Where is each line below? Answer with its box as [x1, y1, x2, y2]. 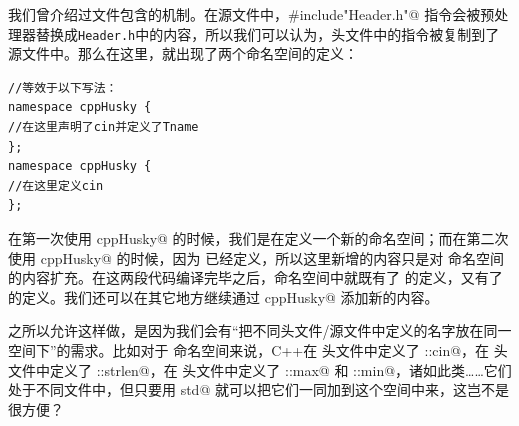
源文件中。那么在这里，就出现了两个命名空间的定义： [8, 43, 358, 64]
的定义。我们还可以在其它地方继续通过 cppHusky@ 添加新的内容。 [8, 286, 439, 307]
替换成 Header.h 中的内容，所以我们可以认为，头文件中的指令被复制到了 [35, 23, 500, 44]
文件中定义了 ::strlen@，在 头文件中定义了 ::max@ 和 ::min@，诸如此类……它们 [8, 359, 512, 380]
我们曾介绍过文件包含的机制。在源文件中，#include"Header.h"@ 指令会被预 [8, 4, 495, 24]
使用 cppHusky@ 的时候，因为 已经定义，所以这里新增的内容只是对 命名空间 [8, 247, 504, 268]
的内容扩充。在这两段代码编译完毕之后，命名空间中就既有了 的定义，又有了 [8, 267, 503, 288]
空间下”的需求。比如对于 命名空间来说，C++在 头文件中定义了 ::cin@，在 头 [8, 339, 508, 360]
